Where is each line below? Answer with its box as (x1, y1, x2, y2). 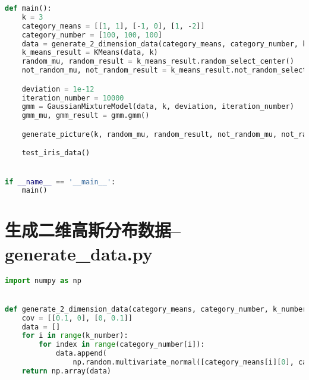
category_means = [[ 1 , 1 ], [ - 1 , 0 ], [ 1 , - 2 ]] (21, 21, 205, 30)
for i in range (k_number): (21, 331, 128, 340)
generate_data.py (5, 241, 153, 265)
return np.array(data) (21, 366, 111, 375)
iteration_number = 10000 (21, 93, 124, 102)
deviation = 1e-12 (21, 84, 94, 93)
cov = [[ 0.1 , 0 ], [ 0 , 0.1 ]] (21, 313, 133, 322)
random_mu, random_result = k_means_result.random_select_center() (21, 57, 294, 66)
